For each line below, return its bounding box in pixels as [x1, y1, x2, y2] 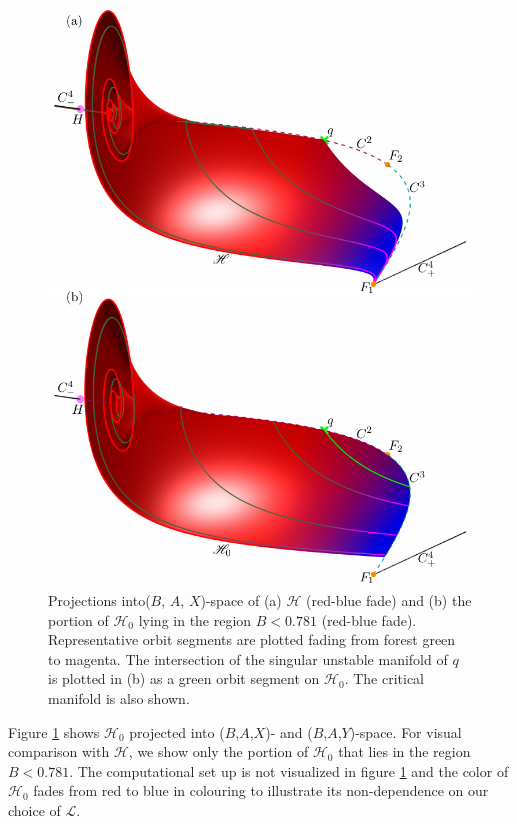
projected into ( [129, 721, 225, 742]
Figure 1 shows [8, 721, 100, 742]
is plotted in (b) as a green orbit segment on [48, 668, 320, 689]
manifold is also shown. [48, 688, 190, 708]
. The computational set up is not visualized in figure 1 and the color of [69, 760, 509, 781]
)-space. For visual [349, 721, 462, 742]
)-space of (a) [200, 590, 282, 611]
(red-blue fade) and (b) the [306, 590, 472, 611]
